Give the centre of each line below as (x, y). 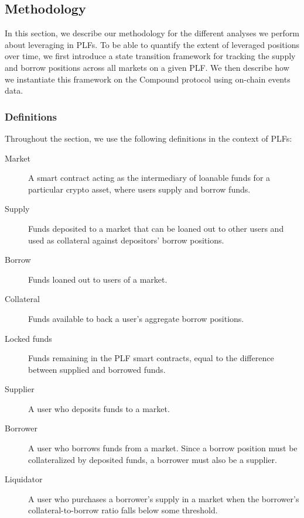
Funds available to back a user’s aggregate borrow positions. (136, 318)
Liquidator (24, 479)
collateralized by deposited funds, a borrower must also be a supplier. (153, 459)
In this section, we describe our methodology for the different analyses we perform (152, 33)
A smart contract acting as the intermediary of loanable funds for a (149, 178)
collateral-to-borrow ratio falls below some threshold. (123, 510)
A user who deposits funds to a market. (99, 408)
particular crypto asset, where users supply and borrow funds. (139, 189)
